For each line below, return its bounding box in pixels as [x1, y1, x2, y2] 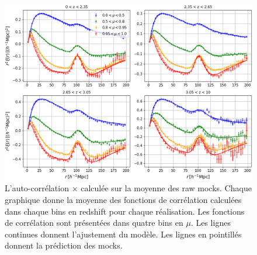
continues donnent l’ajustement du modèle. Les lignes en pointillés [5, 228, 242, 240]
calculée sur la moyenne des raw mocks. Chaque [81, 182, 252, 194]
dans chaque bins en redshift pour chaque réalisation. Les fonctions [5, 205, 245, 217]
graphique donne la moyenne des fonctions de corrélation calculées [5, 193, 242, 205]
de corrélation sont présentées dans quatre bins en [5, 216, 183, 229]
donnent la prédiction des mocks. [5, 239, 123, 251]
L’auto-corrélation [5, 182, 69, 194]
